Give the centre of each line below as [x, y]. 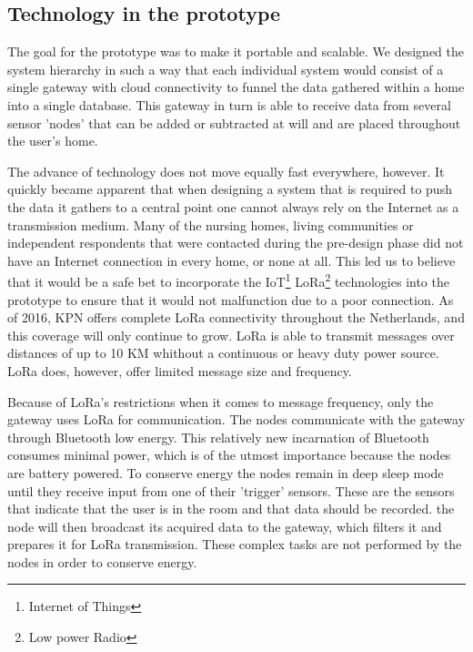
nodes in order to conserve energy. [102, 561]
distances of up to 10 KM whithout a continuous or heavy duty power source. [223, 353]
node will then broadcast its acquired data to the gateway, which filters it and [225, 526]
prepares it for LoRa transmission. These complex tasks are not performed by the [235, 544]
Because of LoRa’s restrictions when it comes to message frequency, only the [221, 401]
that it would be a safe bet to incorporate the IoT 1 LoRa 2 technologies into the [228, 280]
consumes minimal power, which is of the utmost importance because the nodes [229, 455]
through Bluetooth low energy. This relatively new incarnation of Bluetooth [218, 437]
